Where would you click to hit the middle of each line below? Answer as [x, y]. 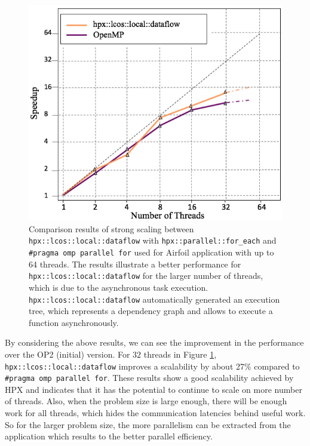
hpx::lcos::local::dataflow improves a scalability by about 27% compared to [152, 366]
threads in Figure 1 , [180, 354]
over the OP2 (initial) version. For [67, 354]
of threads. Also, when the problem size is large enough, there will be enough [146, 401]
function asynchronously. [74, 322]
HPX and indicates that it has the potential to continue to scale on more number [154, 389]
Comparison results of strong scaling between [111, 228]
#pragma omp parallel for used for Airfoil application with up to [151, 252]
